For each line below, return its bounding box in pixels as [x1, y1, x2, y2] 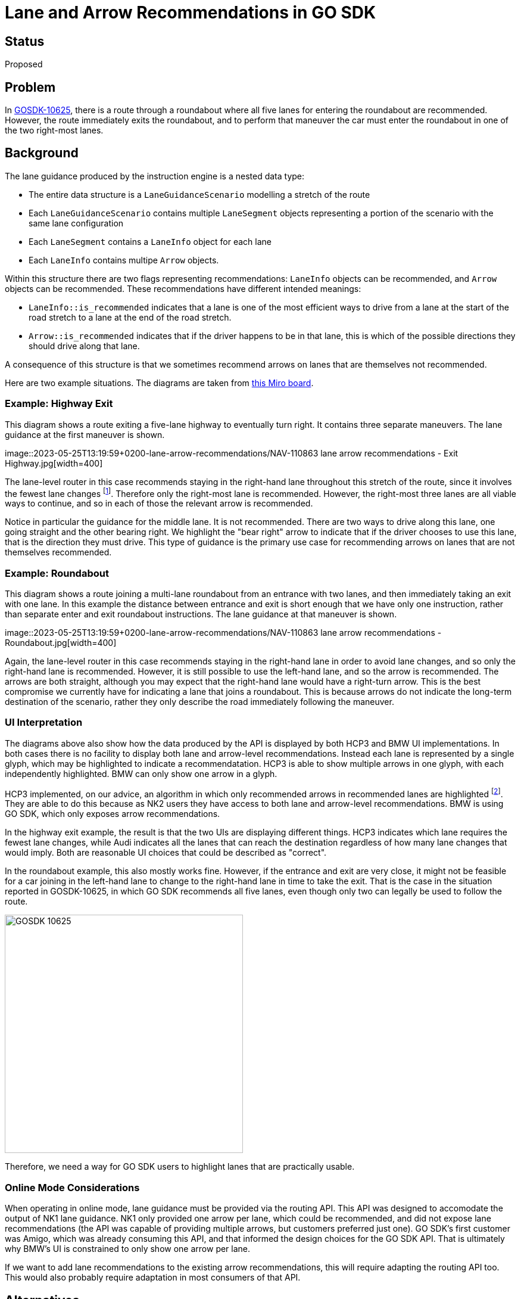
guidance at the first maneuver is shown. [5, 429, 165, 440]
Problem [5, 79, 56, 95]
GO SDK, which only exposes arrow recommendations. [5, 809, 220, 819]
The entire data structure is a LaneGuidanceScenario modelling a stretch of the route [29, 189, 370, 200]
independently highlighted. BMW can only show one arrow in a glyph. [5, 768, 277, 779]
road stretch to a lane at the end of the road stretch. [29, 312, 232, 322]
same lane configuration [29, 217, 124, 228]
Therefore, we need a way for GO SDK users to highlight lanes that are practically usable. [5, 1161, 355, 1172]
